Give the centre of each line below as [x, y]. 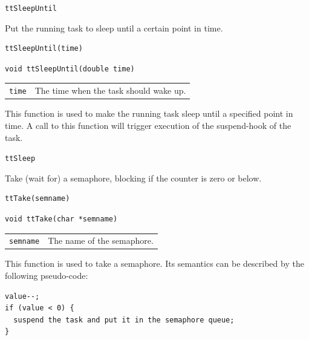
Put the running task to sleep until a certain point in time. [114, 28]
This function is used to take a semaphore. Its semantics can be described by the [154, 263]
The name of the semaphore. [101, 240]
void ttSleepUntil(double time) [70, 69]
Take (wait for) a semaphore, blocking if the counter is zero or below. [133, 178]
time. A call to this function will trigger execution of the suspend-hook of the [148, 125]
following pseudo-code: [47, 276]
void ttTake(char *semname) [61, 219]
